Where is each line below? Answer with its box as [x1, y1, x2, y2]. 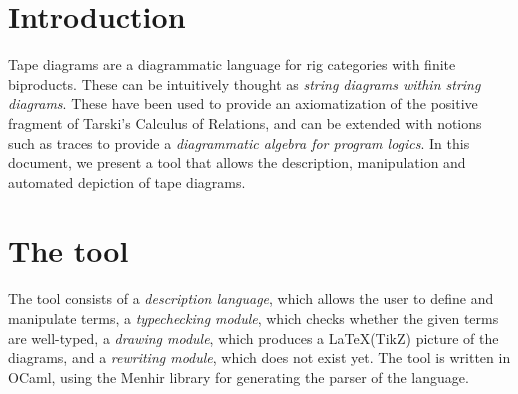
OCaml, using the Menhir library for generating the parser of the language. [8, 366, 469, 387]
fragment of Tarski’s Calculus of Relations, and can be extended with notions [8, 112, 482, 133]
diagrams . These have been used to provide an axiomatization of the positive [8, 93, 478, 114]
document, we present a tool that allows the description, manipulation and [8, 152, 466, 173]
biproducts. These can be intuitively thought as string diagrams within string [8, 73, 481, 94]
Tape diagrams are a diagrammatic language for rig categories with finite [8, 54, 456, 75]
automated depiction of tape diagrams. [8, 171, 246, 192]
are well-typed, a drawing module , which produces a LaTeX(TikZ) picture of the [8, 327, 499, 348]
